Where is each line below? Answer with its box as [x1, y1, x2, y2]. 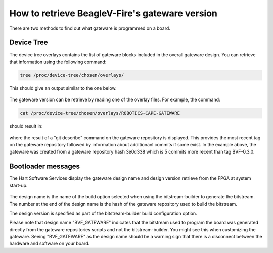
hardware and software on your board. [9, 240, 90, 247]
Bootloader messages [9, 162, 80, 171]
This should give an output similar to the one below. [9, 85, 117, 91]
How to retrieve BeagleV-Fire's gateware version [9, 8, 217, 19]
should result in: [9, 123, 43, 129]
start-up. [9, 182, 28, 188]
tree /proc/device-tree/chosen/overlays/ [20, 72, 124, 78]
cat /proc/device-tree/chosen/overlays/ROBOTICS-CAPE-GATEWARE [20, 110, 180, 116]
